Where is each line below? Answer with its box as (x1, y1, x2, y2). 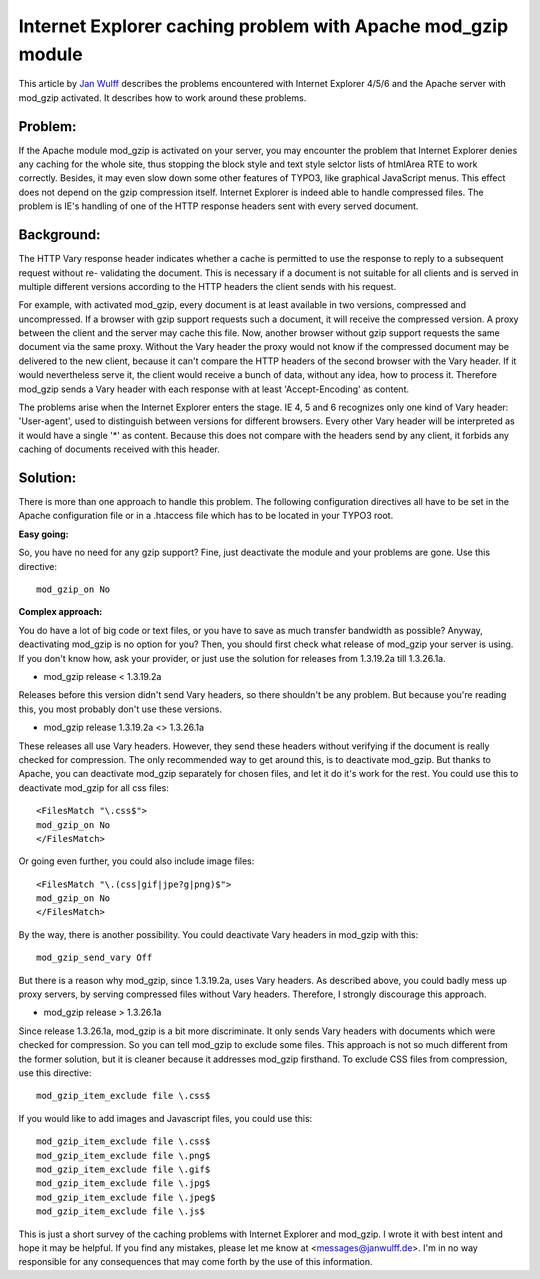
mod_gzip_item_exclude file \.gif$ (36, 1163, 211, 1175)
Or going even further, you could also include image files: (18, 855, 255, 867)
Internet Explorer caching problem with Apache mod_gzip (18, 15, 509, 37)
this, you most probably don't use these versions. (18, 703, 222, 715)
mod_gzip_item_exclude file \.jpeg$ (36, 1191, 216, 1203)
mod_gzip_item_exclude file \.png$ (36, 1150, 211, 1161)
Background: (18, 226, 101, 244)
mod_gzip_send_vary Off (36, 952, 153, 964)
